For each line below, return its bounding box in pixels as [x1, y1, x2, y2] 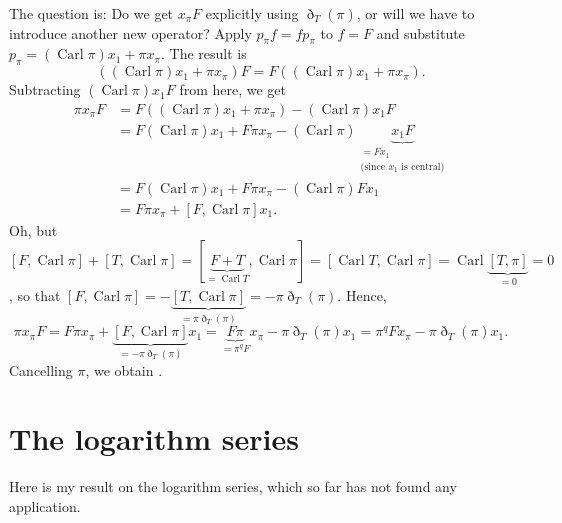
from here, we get [179, 79, 286, 100]
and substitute [376, 22, 465, 43]
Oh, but [9, 219, 58, 240]
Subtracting [9, 79, 81, 100]
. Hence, [337, 284, 387, 305]
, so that [9, 284, 61, 305]
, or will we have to [356, 3, 475, 23]
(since [360, 161, 386, 172]
